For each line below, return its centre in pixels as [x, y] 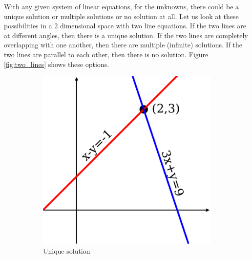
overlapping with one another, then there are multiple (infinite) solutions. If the [123, 45]
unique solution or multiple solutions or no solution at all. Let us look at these [121, 16]
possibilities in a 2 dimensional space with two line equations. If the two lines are [125, 26]
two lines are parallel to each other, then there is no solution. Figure [106, 54]
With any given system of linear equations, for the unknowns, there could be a [122, 6]
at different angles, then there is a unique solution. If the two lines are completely [126, 35]
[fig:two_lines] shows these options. [57, 64]
